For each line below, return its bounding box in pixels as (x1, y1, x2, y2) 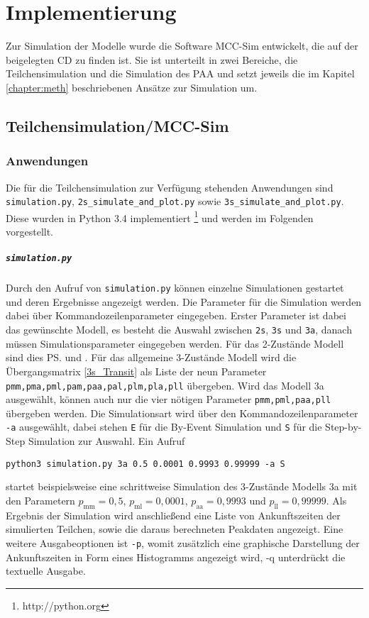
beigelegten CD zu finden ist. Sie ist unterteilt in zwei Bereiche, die (6, 52, 298, 67)
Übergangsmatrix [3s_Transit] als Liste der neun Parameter (6, 363, 267, 378)
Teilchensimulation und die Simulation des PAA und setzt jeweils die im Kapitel (6, 66, 355, 81)
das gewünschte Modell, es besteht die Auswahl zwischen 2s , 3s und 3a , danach (6, 322, 352, 337)
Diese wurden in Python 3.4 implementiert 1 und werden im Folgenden (6, 208, 314, 225)
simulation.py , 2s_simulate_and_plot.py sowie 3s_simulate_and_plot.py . (6, 194, 344, 209)
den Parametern (6, 492, 75, 507)
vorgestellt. (6, 224, 54, 238)
